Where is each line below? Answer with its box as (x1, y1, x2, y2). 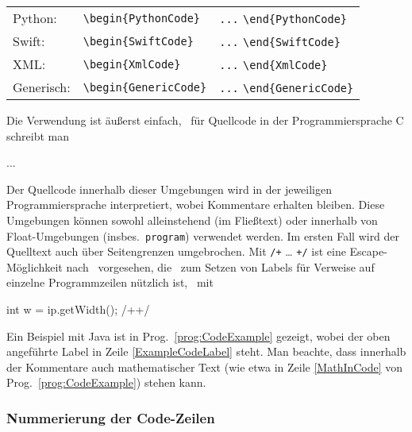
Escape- (349, 243, 387, 260)
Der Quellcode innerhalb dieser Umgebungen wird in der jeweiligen (6, 180, 332, 197)
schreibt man (6, 127, 70, 144)
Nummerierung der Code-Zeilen (6, 407, 215, 427)
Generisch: (13, 78, 71, 96)
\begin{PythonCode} (83, 11, 201, 25)
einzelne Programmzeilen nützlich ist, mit (6, 274, 214, 291)
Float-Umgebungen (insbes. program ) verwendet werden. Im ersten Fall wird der (6, 227, 400, 244)
